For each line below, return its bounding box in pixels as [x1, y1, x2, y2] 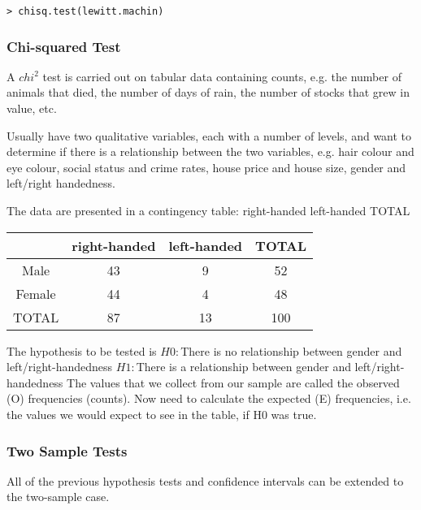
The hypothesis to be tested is [7, 342, 157, 359]
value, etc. [7, 100, 57, 117]
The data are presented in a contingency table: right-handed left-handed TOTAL [7, 202, 410, 219]
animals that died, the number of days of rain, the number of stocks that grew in [7, 84, 410, 101]
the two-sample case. [7, 488, 110, 505]
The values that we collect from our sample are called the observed [67, 374, 400, 391]
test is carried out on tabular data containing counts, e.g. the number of [42, 67, 401, 84]
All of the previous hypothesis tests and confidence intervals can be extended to [7, 472, 404, 489]
